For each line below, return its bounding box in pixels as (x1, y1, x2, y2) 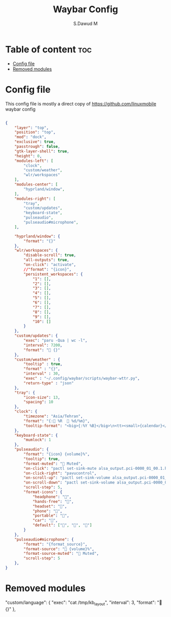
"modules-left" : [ (14, 158, 53, 164)
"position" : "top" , (14, 130, 56, 135)
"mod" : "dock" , (14, 135, 47, 140)
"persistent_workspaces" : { (23, 272, 83, 277)
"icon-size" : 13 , (23, 395, 60, 400)
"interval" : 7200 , (23, 342, 63, 347)
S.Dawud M (73, 20, 98, 26)
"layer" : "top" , (14, 125, 49, 130)
